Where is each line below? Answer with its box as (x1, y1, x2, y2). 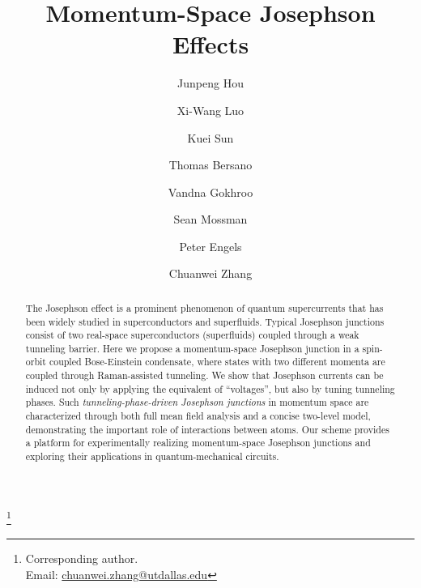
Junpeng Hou (177, 75, 244, 92)
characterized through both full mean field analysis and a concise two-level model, (25, 409, 371, 423)
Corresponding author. (25, 549, 138, 566)
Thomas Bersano (168, 156, 253, 173)
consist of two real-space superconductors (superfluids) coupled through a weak (25, 328, 359, 342)
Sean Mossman (173, 211, 248, 228)
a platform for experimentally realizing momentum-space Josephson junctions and (25, 436, 371, 450)
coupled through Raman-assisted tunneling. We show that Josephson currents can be (25, 369, 384, 382)
